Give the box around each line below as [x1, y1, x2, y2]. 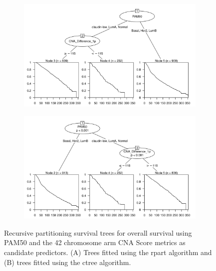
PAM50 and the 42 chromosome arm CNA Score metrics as [4, 237, 186, 248]
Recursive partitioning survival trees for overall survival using [4, 227, 192, 238]
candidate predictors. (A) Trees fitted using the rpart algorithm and [4, 247, 212, 257]
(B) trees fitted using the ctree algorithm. [4, 257, 131, 267]
